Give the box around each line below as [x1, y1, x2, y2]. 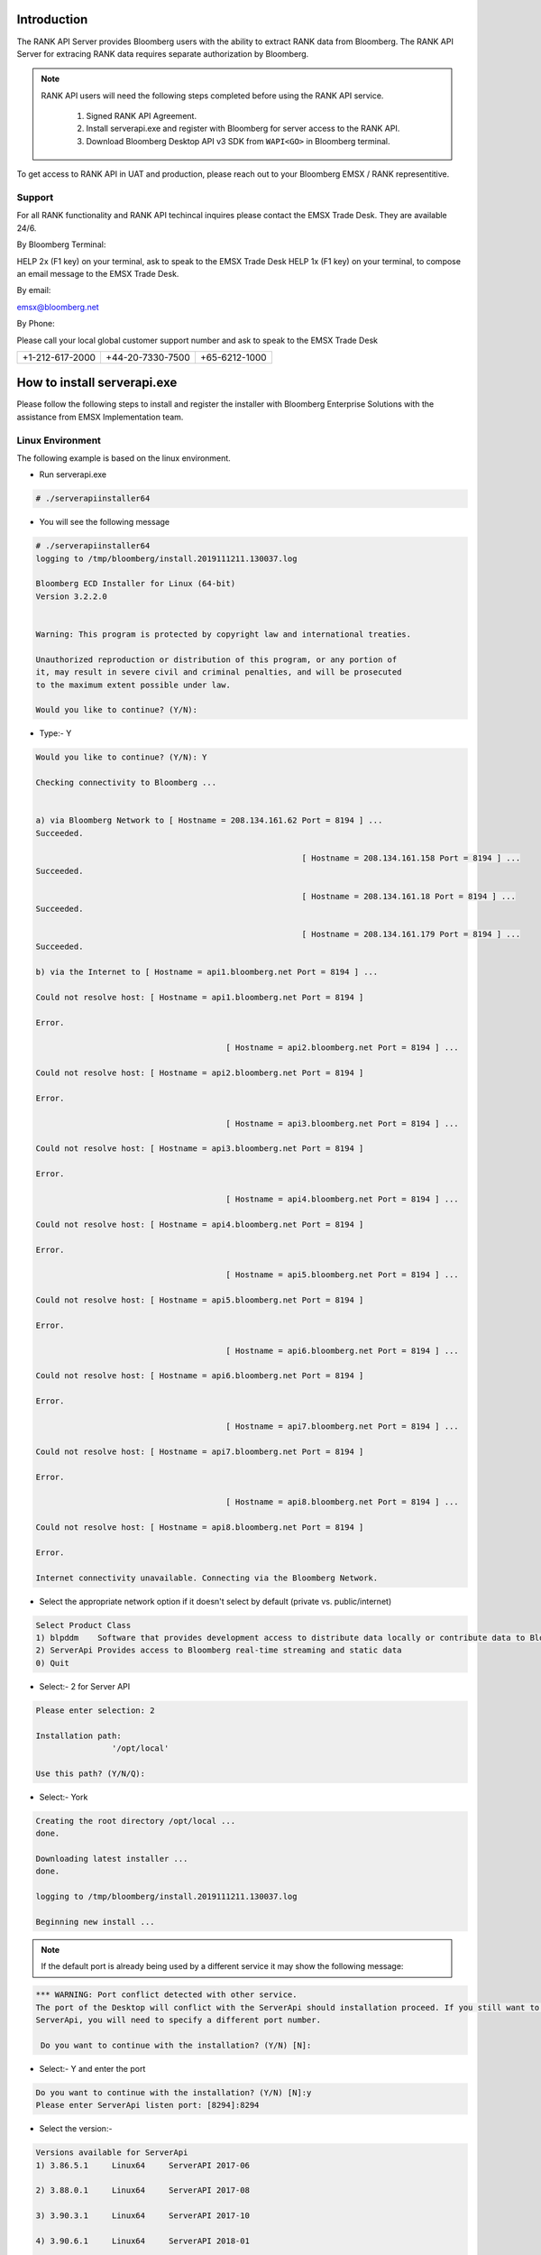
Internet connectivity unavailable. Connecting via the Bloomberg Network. [35, 1572, 379, 1583]
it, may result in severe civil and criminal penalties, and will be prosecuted [35, 667, 402, 677]
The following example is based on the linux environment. [16, 452, 232, 464]
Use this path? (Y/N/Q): [35, 1768, 146, 1779]
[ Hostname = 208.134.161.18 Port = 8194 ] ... [301, 891, 516, 901]
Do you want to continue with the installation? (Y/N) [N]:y [35, 2087, 312, 2097]
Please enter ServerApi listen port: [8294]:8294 [35, 2100, 260, 2111]
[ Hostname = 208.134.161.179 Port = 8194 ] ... [301, 929, 521, 939]
